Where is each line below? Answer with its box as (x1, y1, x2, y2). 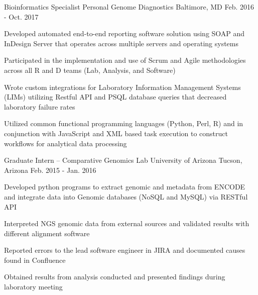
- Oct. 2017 (4, 11, 39, 22)
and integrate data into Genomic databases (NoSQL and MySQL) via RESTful (4, 191, 248, 202)
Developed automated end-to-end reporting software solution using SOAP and (4, 28, 245, 39)
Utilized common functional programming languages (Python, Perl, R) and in (4, 118, 243, 129)
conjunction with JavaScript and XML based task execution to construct (4, 128, 228, 138)
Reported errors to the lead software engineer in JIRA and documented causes (4, 245, 245, 255)
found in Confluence (4, 254, 66, 265)
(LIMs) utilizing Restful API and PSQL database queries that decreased (4, 91, 227, 102)
